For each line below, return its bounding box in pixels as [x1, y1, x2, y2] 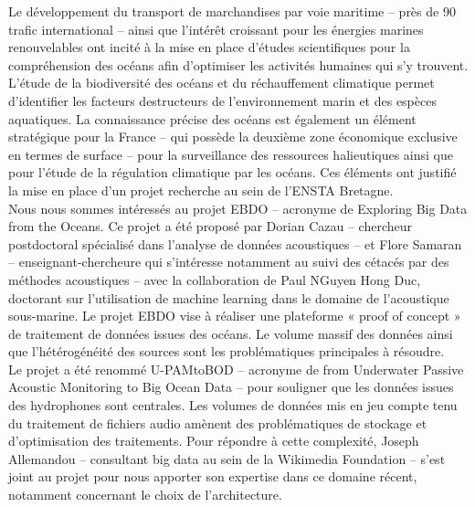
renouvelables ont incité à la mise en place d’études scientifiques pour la [8, 37, 410, 57]
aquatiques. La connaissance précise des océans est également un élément [8, 109, 417, 128]
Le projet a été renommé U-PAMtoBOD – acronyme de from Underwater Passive [8, 359, 464, 378]
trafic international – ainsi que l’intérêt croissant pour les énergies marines [8, 19, 424, 38]
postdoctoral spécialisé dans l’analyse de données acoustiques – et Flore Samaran [8, 234, 462, 253]
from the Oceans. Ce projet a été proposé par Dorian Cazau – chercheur [8, 217, 412, 236]
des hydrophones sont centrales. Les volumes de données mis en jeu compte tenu [8, 396, 458, 415]
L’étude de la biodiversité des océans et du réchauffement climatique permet [8, 73, 435, 92]
